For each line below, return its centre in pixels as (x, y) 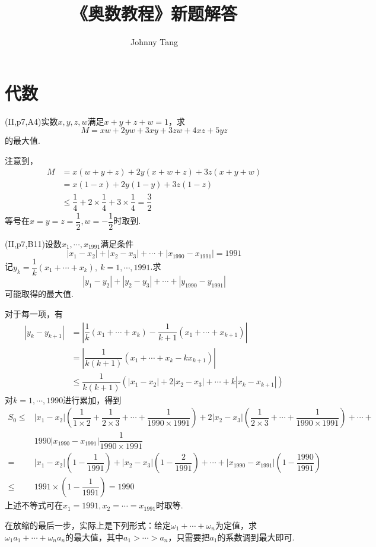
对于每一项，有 (34, 313)
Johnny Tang (154, 42)
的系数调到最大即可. (256, 537)
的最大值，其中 (95, 537)
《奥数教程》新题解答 (154, 13)
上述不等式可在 (34, 505)
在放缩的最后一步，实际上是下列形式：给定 (88, 525)
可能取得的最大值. (39, 294)
